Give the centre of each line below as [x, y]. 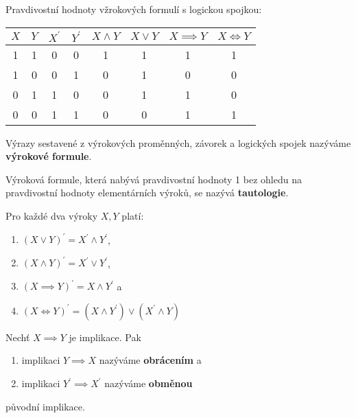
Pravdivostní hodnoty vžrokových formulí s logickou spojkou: [134, 9]
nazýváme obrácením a [150, 360]
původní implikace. [45, 406]
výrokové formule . [49, 156]
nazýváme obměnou [149, 383]
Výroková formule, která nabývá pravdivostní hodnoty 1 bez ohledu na [154, 179]
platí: [133, 215]
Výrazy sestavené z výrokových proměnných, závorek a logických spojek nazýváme [178, 142]
